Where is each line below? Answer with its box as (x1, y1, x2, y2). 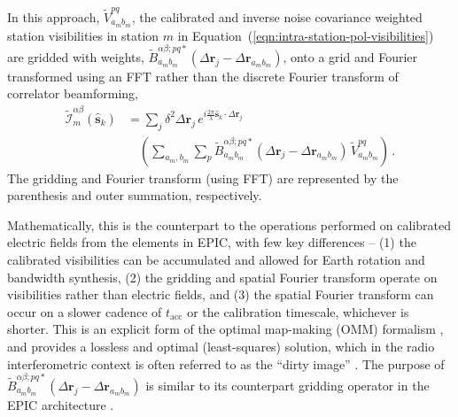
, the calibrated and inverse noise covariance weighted (131, 7, 423, 26)
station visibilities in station (7, 26, 159, 44)
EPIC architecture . (7, 395, 114, 413)
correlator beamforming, (7, 84, 138, 103)
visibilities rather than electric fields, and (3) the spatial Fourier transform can (7, 285, 434, 304)
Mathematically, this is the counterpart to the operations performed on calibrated (7, 215, 452, 234)
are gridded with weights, (7, 47, 144, 66)
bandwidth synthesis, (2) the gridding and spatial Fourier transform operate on (7, 267, 438, 286)
